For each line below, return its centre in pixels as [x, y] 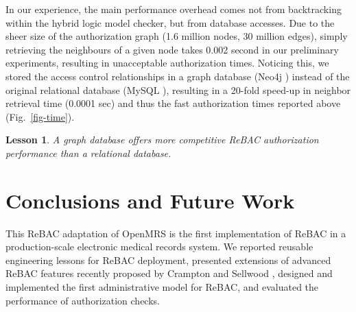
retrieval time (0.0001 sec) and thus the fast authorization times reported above [173, 103]
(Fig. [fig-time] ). [40, 116]
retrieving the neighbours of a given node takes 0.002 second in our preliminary [172, 49]
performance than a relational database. [88, 153]
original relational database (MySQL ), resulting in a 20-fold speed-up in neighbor [178, 89]
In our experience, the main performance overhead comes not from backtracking [174, 9]
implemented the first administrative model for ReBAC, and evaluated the [162, 287]
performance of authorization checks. [83, 300]
